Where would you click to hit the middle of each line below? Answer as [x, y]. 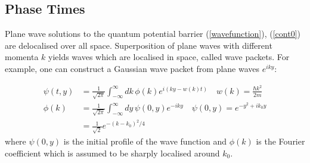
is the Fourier [280, 141]
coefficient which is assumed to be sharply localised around [112, 153]
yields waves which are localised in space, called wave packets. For [169, 57]
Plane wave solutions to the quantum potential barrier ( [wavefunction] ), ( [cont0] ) [153, 34]
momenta [22, 57]
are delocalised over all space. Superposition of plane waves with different [139, 45]
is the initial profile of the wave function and [145, 141]
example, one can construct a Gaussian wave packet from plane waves [132, 68]
